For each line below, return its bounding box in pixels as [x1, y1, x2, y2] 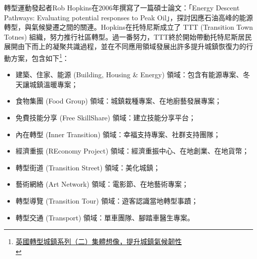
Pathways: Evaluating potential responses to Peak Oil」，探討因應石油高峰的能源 [4, 12, 253, 22]
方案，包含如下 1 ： [10, 51, 69, 63]
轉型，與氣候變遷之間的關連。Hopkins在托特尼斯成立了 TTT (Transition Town [4, 22, 253, 32]
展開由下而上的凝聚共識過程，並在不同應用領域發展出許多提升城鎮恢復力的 [4, 41, 246, 52]
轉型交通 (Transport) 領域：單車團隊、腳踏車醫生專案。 [15, 212, 194, 222]
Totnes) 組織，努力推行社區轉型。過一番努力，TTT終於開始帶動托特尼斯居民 [4, 31, 252, 42]
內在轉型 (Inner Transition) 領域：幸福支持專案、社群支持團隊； [15, 129, 220, 139]
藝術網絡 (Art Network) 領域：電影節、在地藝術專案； [15, 179, 189, 189]
